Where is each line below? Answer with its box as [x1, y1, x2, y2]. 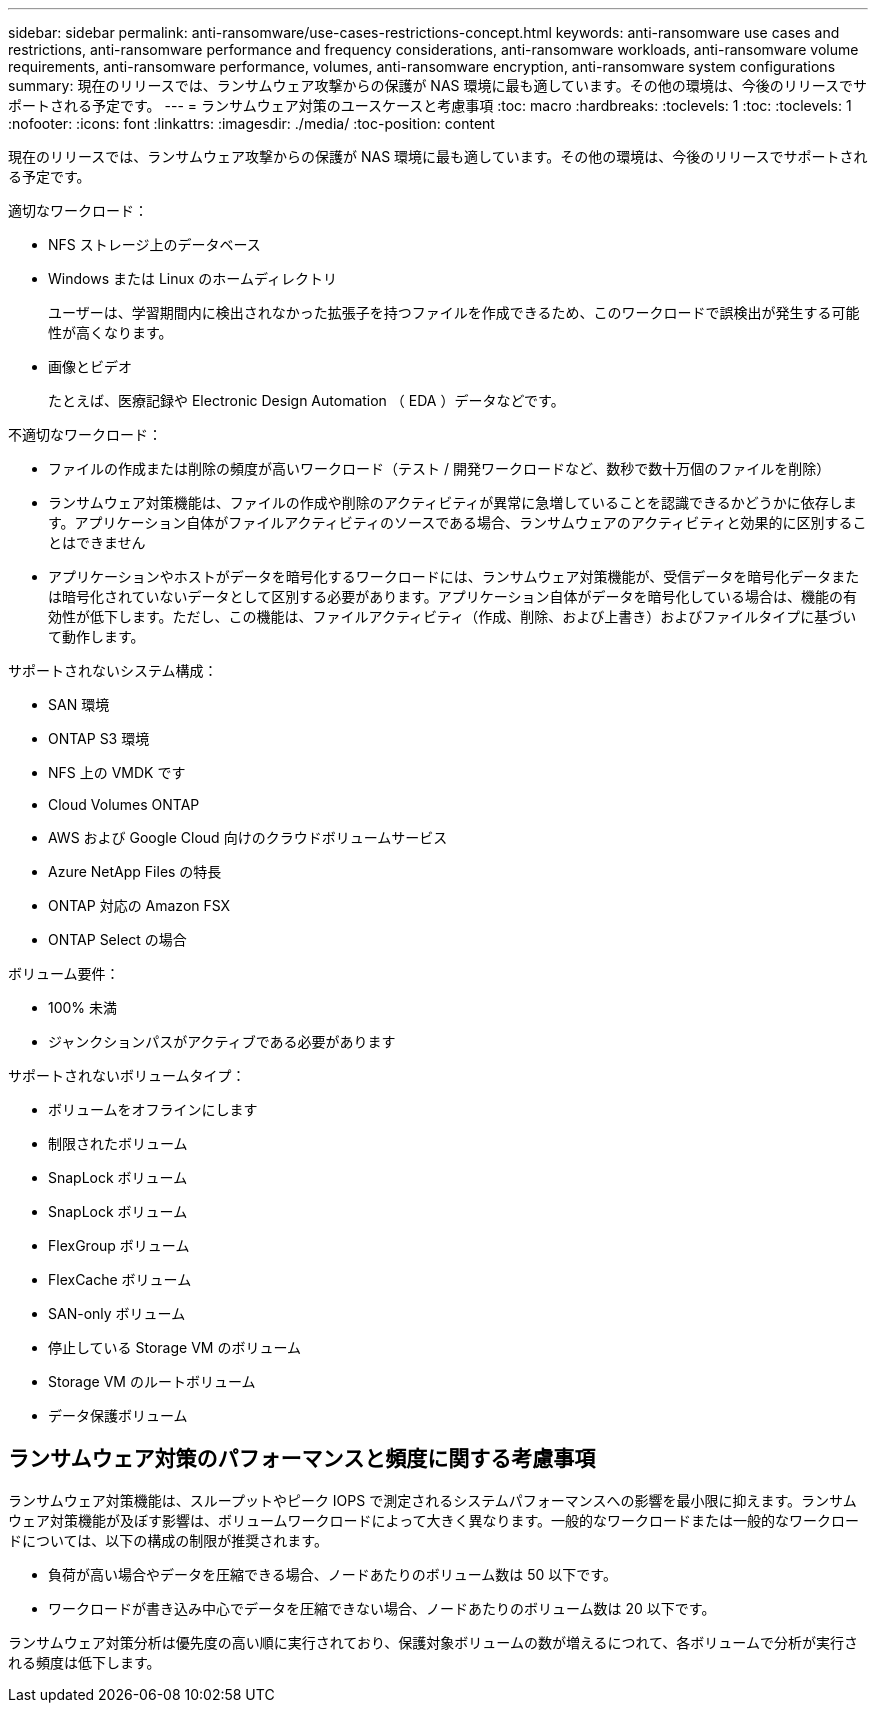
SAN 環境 [48, 696, 110, 713]
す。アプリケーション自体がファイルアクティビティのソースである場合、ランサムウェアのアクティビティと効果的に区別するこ [48, 514, 867, 531]
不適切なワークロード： [8, 426, 162, 443]
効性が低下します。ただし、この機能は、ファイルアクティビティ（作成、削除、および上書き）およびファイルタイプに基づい [48, 608, 857, 625]
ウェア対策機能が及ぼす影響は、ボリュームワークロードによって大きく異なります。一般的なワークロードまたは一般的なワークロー [8, 1511, 860, 1529]
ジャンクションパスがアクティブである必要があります [48, 1033, 396, 1050]
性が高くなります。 [48, 324, 173, 341]
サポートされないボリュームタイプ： [8, 1067, 246, 1084]
